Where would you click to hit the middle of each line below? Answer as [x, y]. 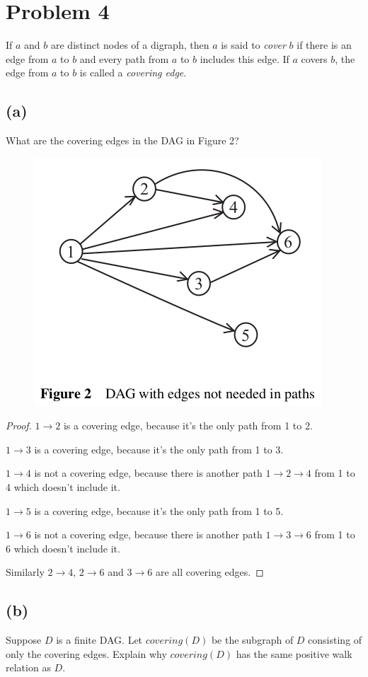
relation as [28, 667]
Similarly [25, 572]
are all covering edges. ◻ [209, 572]
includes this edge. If [245, 58]
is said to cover [253, 45]
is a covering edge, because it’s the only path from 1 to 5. [159, 510]
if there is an [324, 45]
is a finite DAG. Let [99, 640]
